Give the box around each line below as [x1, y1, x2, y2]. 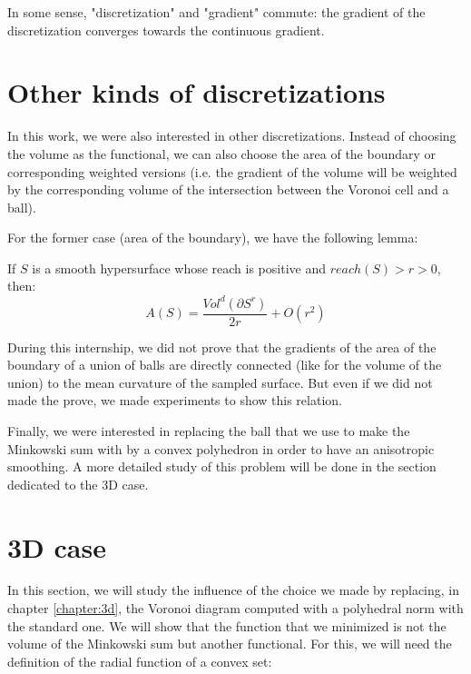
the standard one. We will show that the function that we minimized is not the [7, 616, 446, 635]
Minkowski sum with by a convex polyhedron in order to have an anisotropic [7, 439, 435, 458]
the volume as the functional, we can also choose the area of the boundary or [7, 144, 437, 163]
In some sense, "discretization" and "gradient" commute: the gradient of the [7, 3, 426, 21]
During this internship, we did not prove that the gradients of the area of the [7, 337, 437, 356]
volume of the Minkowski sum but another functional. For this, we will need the [7, 634, 452, 653]
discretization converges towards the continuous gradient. [7, 20, 325, 39]
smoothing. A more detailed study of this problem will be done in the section [7, 457, 437, 476]
